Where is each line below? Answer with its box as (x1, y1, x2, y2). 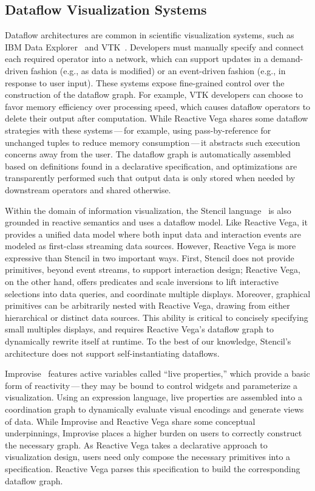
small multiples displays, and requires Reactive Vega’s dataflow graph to (5, 323, 274, 335)
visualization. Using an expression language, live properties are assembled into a (5, 391, 302, 403)
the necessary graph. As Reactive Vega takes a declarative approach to (5, 438, 268, 451)
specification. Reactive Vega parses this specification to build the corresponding (5, 462, 300, 475)
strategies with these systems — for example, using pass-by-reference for (5, 123, 271, 136)
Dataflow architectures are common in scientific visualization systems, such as (5, 29, 294, 41)
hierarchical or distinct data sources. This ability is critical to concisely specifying (5, 311, 308, 323)
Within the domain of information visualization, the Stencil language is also (5, 204, 291, 216)
